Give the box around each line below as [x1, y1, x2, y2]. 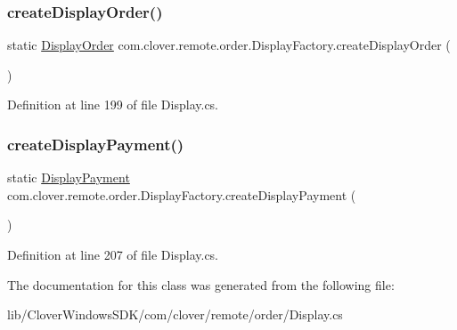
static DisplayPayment [7, 168, 130, 187]
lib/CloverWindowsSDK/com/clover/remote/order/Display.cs [7, 305, 343, 324]
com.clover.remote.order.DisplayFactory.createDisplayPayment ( [7, 185, 356, 204]
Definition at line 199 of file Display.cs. [7, 95, 219, 114]
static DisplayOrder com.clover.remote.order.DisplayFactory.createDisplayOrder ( [7, 36, 451, 54]
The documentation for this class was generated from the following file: [7, 275, 395, 294]
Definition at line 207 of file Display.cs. [7, 245, 219, 263]
